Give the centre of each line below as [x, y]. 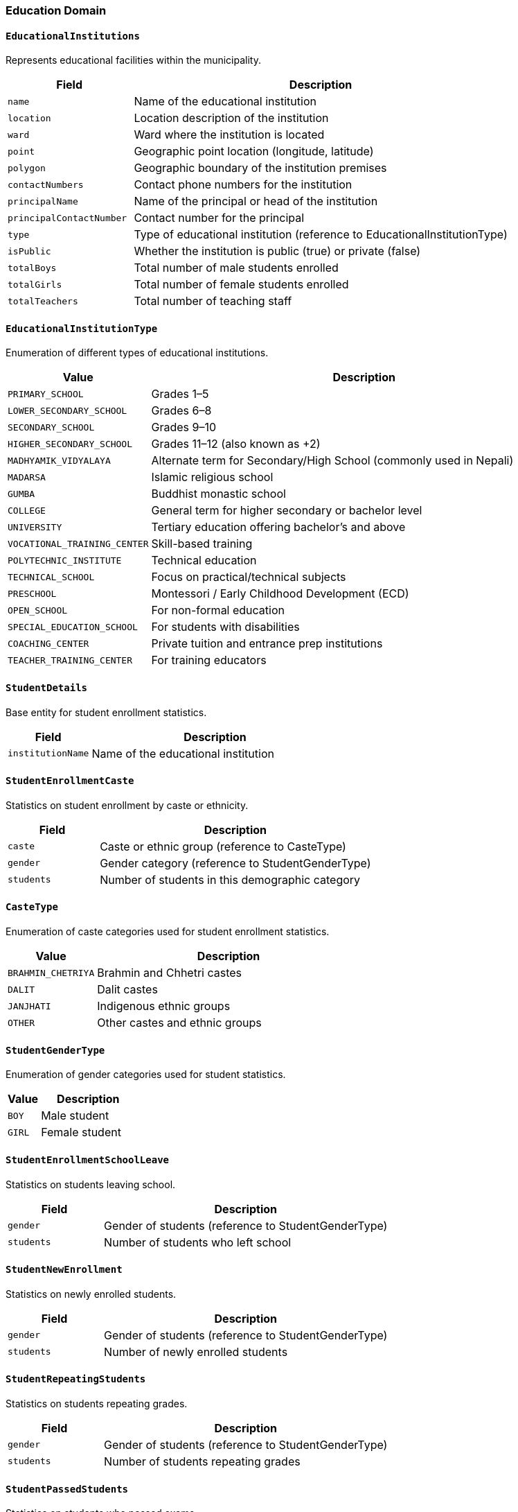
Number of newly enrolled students [196, 1352]
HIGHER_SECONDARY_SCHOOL [70, 444]
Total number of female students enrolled [241, 285]
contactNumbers [46, 184]
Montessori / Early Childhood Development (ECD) [280, 594]
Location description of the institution [231, 118]
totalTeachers [43, 301]
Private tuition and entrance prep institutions [267, 644]
